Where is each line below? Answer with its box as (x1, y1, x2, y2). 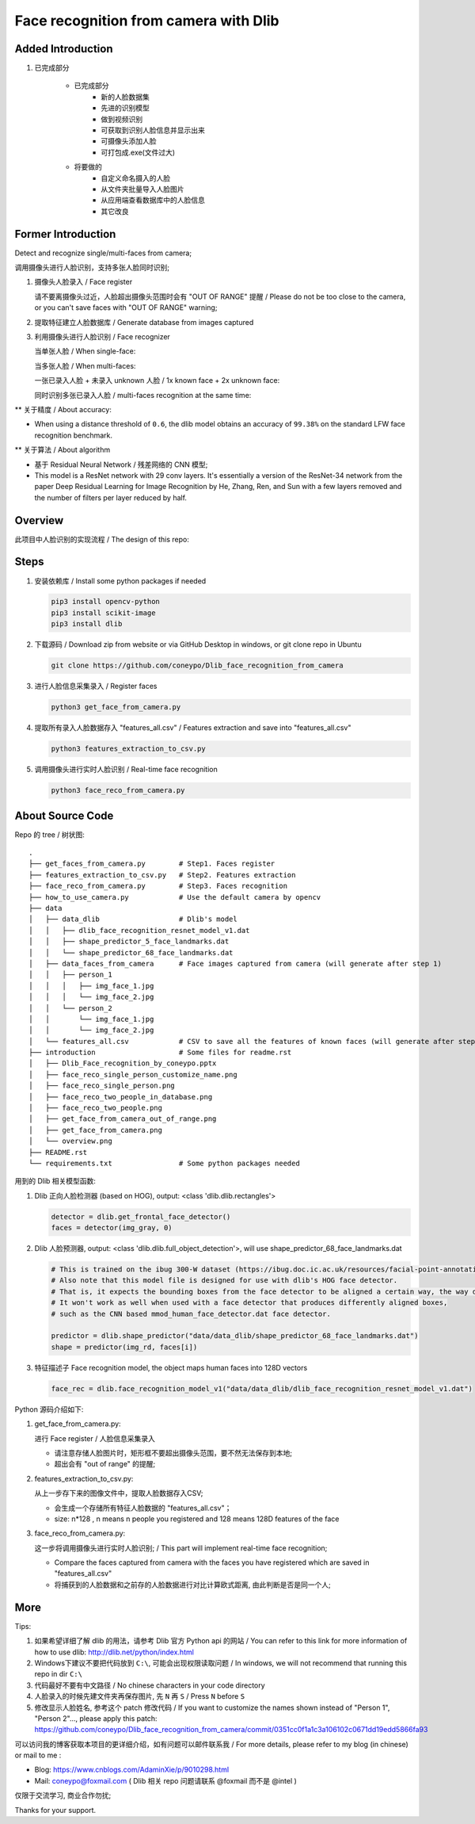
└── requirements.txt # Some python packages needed (28, 1158, 300, 1168)
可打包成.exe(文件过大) (101, 147, 176, 157)
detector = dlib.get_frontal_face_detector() (51, 1212, 231, 1221)
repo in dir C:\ (34, 1669, 83, 1679)
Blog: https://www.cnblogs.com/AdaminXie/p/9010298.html (34, 1765, 230, 1775)
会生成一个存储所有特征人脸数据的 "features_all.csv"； (54, 1503, 232, 1512)
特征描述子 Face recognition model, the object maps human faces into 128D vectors (34, 1363, 308, 1372)
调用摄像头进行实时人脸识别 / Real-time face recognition (34, 765, 218, 774)
